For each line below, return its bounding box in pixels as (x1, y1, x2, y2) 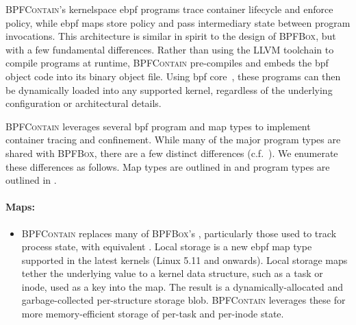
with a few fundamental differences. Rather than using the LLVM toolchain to (5, 42, 334, 56)
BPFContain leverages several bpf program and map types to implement (5, 119, 311, 133)
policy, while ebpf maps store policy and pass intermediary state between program (5, 15, 351, 29)
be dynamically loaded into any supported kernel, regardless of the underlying (5, 82, 333, 97)
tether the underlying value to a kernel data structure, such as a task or (21, 266, 323, 280)
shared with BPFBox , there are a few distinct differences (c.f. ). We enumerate (5, 145, 338, 160)
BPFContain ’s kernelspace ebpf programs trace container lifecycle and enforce (5, 2, 333, 16)
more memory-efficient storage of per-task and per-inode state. (21, 306, 284, 321)
